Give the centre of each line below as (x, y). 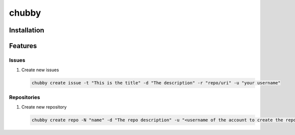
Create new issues (40, 70)
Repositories (25, 97)
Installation (27, 30)
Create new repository (44, 107)
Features (23, 46)
